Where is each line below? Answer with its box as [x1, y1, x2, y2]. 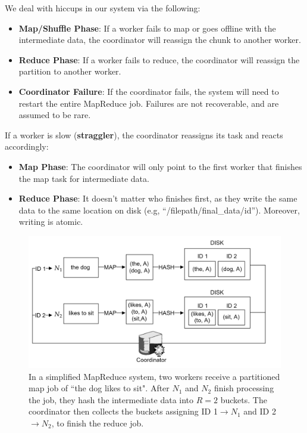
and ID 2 [243, 405, 276, 417]
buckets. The [220, 393, 267, 406]
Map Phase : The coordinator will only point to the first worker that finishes [18, 160, 302, 172]
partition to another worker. [18, 65, 121, 78]
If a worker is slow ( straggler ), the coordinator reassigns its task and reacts [5, 128, 283, 141]
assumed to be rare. [18, 109, 91, 121]
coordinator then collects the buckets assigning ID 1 [29, 405, 218, 417]
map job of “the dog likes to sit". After [29, 382, 170, 394]
